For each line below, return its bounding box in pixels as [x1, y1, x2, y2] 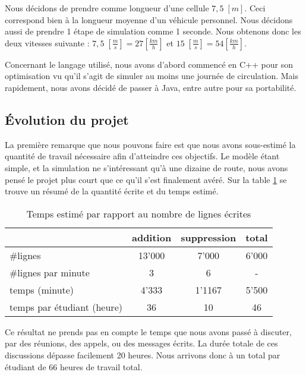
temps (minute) [10, 282, 74, 297]
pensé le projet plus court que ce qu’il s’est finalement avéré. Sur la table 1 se [5, 173, 287, 185]
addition [131, 230, 172, 244]
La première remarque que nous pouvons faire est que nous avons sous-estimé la [5, 138, 296, 150]
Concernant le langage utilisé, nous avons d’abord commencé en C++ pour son [5, 58, 293, 70]
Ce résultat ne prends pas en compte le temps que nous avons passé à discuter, [5, 325, 292, 338]
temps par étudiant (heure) [10, 300, 122, 314]
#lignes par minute [10, 265, 90, 279]
